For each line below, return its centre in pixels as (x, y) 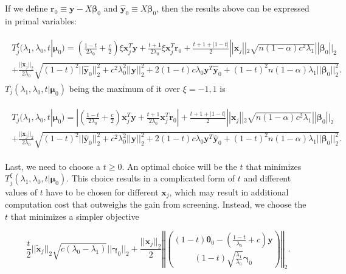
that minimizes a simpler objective (75, 216)
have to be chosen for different (102, 191)
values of (21, 191)
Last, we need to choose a (53, 166)
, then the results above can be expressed (233, 8)
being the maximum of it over (125, 89)
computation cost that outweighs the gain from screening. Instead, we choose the (156, 204)
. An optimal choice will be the (179, 166)
